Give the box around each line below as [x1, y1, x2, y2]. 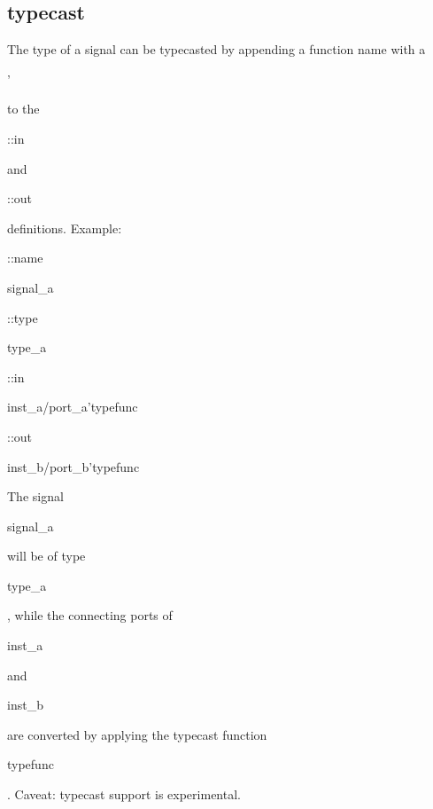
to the [7, 99, 40, 118]
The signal [7, 487, 64, 506]
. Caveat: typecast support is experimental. [7, 785, 241, 804]
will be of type [7, 546, 86, 565]
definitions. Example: [7, 218, 122, 237]
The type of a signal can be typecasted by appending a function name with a [7, 40, 426, 59]
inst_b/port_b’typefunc [7, 457, 140, 475]
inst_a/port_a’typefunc [7, 397, 138, 416]
